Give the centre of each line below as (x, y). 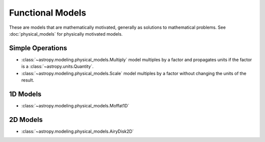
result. (28, 80)
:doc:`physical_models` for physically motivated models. (66, 34)
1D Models (25, 94)
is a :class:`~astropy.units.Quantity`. (57, 66)
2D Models (26, 120)
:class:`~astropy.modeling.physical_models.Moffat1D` (75, 105)
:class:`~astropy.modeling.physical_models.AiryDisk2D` (78, 131)
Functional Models (48, 13)
